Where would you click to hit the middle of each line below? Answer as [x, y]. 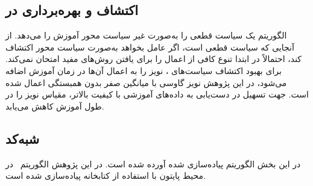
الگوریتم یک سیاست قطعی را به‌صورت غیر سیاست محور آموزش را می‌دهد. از [146, 35]
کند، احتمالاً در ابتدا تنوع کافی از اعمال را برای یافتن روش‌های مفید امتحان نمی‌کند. [154, 59]
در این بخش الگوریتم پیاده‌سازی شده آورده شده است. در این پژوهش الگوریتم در [153, 163]
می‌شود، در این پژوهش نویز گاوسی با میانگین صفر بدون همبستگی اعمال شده [146, 82]
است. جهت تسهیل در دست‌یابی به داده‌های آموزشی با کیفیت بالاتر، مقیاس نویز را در [157, 94]
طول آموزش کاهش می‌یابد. [55, 106]
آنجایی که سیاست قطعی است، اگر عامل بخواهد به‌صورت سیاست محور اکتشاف [150, 47]
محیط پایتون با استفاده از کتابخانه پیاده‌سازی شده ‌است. [106, 175]
